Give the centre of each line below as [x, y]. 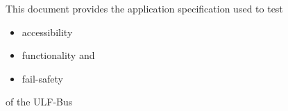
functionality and [58, 55]
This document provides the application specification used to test [144, 8]
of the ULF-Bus [39, 102]
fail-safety [42, 78]
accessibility [47, 32]
